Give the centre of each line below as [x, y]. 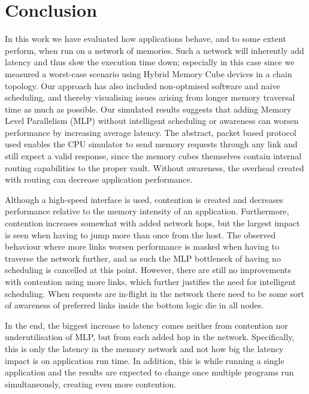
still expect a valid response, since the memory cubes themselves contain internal [153, 156]
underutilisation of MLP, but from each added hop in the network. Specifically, [150, 337]
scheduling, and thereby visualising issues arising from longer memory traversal [150, 97]
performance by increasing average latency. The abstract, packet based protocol [151, 132]
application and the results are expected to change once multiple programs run [149, 372]
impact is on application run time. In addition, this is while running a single [145, 360]
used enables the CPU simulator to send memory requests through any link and [151, 144]
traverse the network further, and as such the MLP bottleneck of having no [143, 258]
